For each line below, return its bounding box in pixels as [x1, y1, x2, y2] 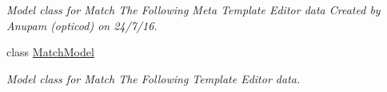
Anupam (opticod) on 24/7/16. [6, 17, 158, 33]
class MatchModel [6, 44, 94, 60]
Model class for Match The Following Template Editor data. [6, 70, 301, 86]
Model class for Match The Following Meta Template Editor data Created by [6, 2, 381, 17]
